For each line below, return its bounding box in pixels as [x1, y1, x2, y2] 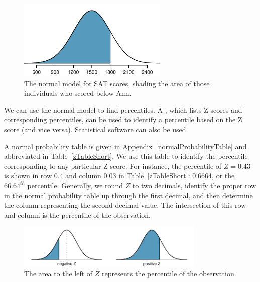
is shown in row [4, 170, 52, 181]
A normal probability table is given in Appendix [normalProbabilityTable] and [4, 141, 247, 151]
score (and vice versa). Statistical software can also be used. [4, 124, 188, 134]
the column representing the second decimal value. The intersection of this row [4, 200, 246, 210]
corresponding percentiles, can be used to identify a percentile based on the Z [4, 114, 242, 125]
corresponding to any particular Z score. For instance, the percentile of [4, 160, 222, 171]
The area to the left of [24, 268, 93, 279]
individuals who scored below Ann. [24, 88, 132, 98]
